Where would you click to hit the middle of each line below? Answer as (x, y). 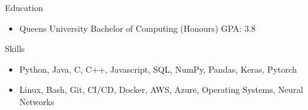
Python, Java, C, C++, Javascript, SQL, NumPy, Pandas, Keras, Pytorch (158, 69)
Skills (15, 49)
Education (24, 7)
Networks (37, 101)
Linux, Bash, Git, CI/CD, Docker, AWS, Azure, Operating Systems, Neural (161, 90)
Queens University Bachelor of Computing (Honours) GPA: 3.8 (137, 28)
